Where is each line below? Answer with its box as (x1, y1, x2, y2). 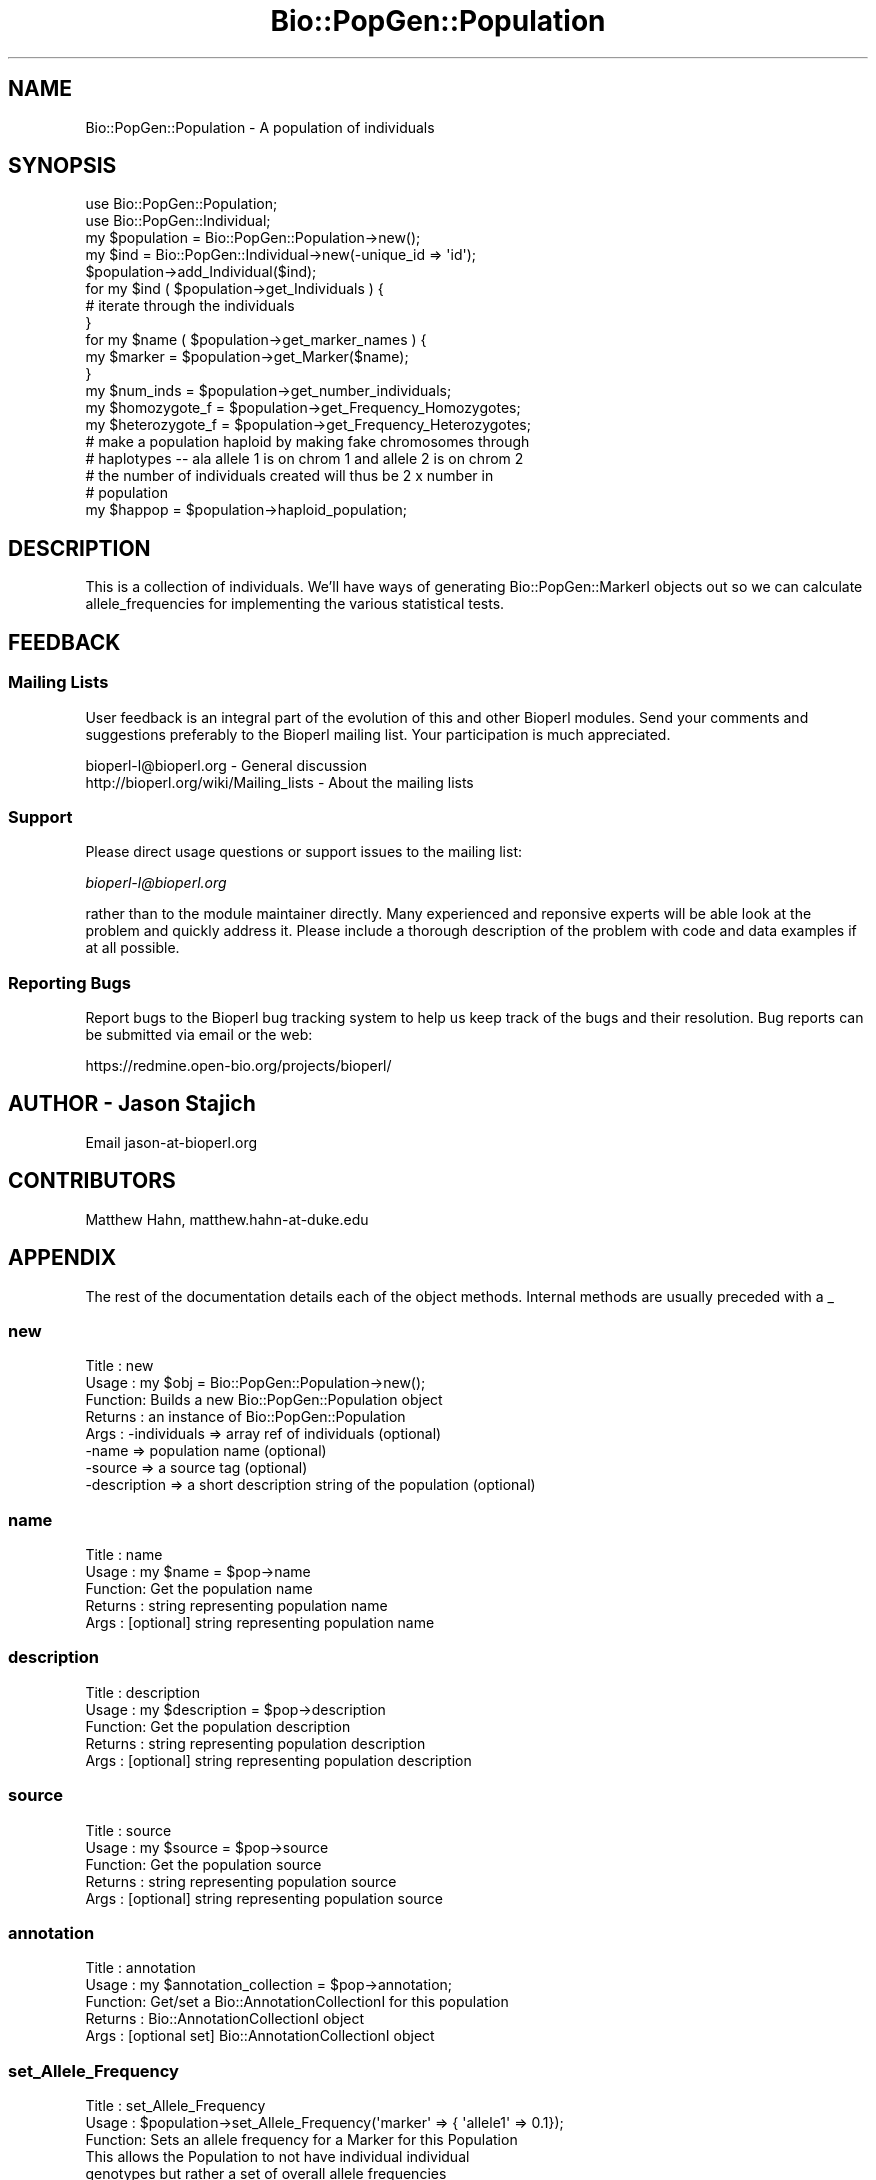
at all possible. (85, 939, 180, 957)
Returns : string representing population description (85, 1734, 426, 1752)
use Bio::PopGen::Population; (85, 195, 278, 213)
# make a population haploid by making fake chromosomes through (85, 433, 530, 451)
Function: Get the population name (85, 1580, 313, 1598)
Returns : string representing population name (85, 1597, 388, 1615)
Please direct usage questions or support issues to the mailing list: (85, 843, 522, 861)
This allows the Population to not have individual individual (85, 2148, 470, 2166)
